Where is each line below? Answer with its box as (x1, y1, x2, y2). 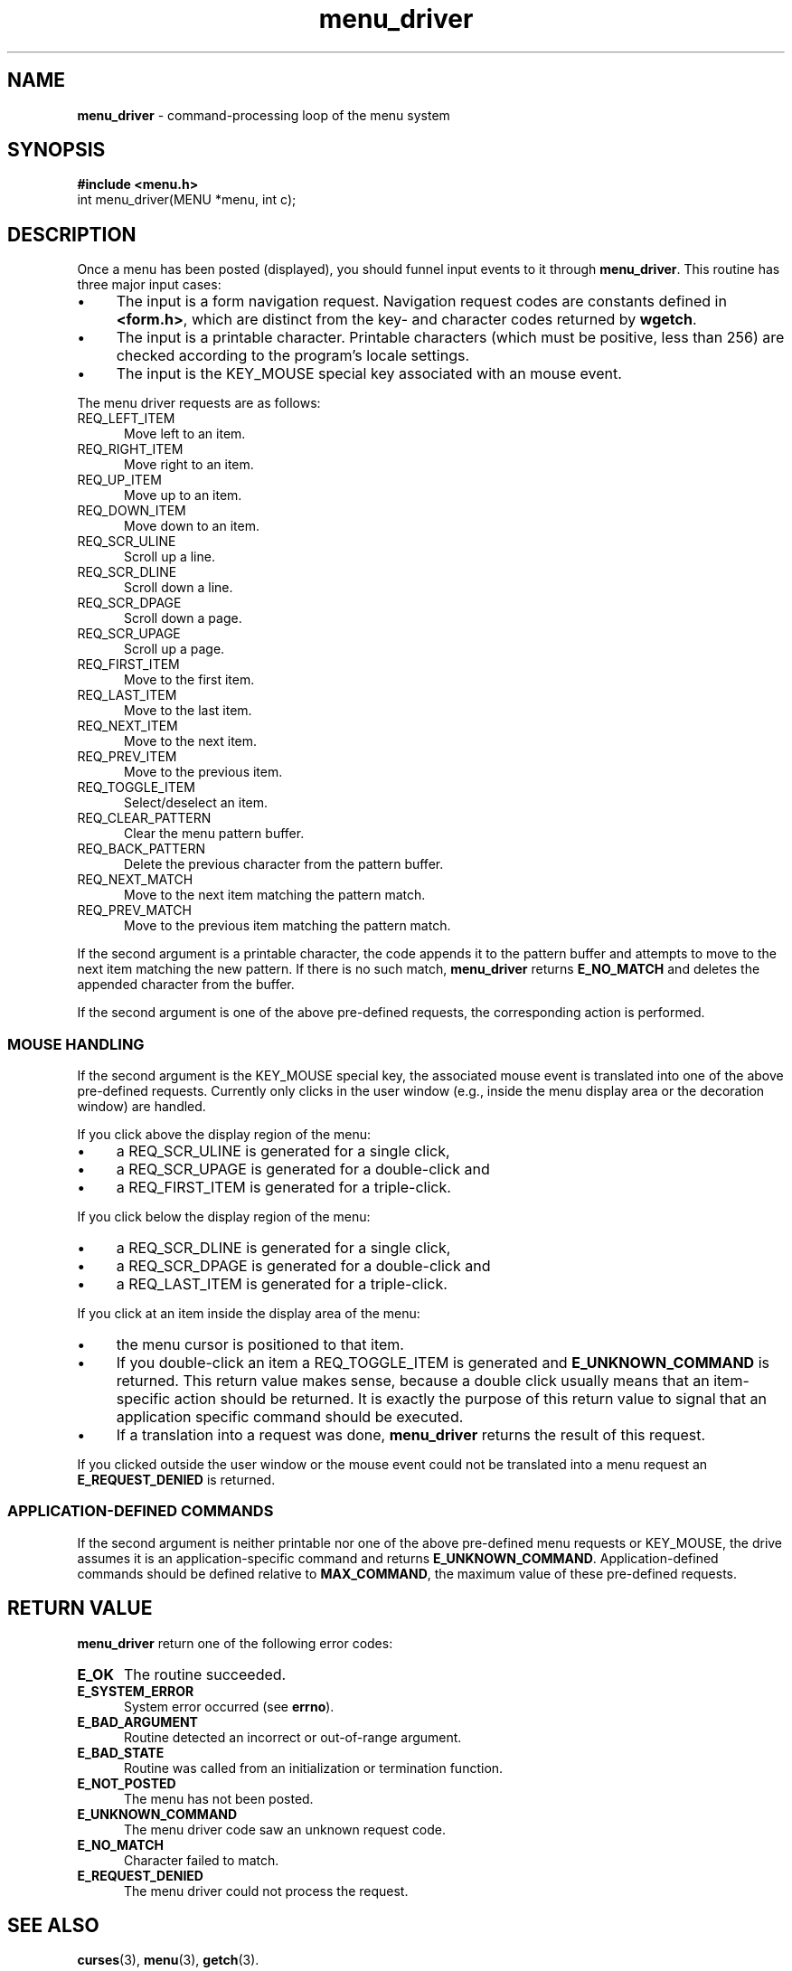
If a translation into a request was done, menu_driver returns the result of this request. (116, 1426, 706, 1445)
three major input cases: (77, 277, 222, 293)
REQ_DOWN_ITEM (77, 503, 186, 519)
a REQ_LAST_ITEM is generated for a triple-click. (116, 1275, 448, 1294)
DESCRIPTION (7, 222, 137, 246)
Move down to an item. (124, 518, 259, 534)
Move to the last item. (124, 703, 252, 719)
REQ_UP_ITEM (77, 472, 162, 488)
